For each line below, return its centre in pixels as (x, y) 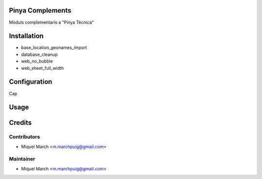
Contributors (25, 137)
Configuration (31, 82)
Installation (26, 36)
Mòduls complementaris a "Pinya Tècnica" (51, 22)
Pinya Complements (40, 10)
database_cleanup (40, 54)
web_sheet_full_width (42, 68)
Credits (20, 123)
